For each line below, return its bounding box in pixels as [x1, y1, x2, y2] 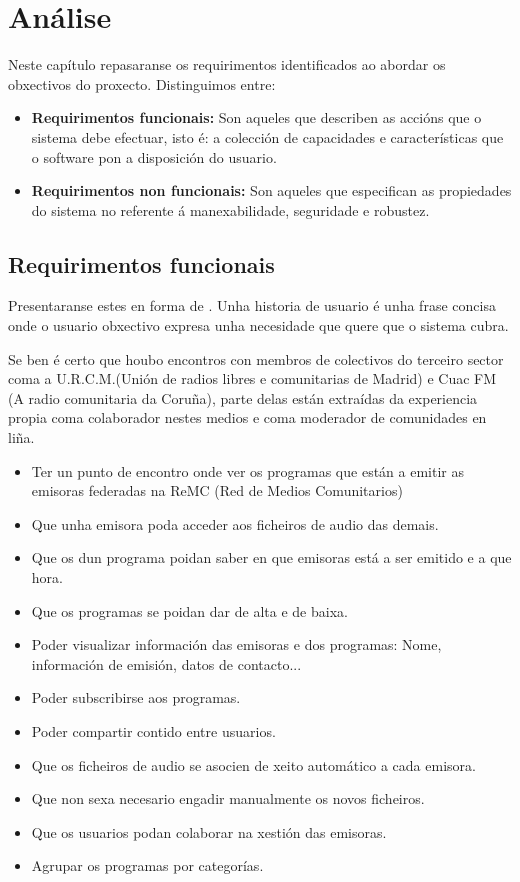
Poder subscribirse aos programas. [31, 687, 241, 708]
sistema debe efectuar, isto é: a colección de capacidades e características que [31, 126, 504, 147]
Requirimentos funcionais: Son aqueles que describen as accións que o [31, 107, 482, 128]
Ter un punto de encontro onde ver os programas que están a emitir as [31, 460, 464, 481]
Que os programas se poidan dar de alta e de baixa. [31, 600, 348, 621]
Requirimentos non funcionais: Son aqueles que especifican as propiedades [31, 180, 512, 201]
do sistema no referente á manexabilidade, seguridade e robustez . [31, 199, 430, 220]
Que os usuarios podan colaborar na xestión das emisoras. [31, 821, 387, 842]
